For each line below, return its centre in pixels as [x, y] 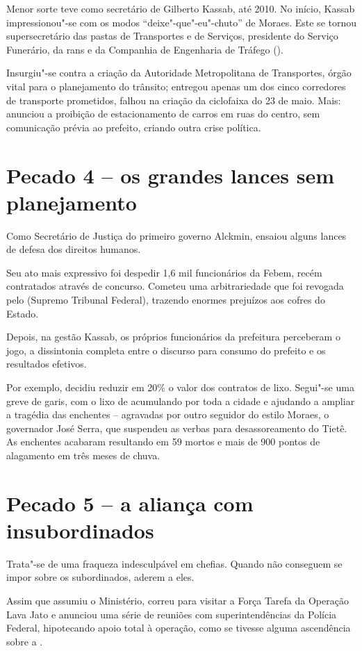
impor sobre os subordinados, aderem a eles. [100, 577]
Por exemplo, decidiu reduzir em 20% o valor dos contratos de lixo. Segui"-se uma [180, 387]
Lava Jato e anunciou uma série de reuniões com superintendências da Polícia [172, 614]
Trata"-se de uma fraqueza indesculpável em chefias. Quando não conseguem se [174, 563]
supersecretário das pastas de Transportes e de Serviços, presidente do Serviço [172, 36]
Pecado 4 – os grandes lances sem [170, 175]
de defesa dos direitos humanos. [74, 249]
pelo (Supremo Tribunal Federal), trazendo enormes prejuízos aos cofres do [166, 300]
